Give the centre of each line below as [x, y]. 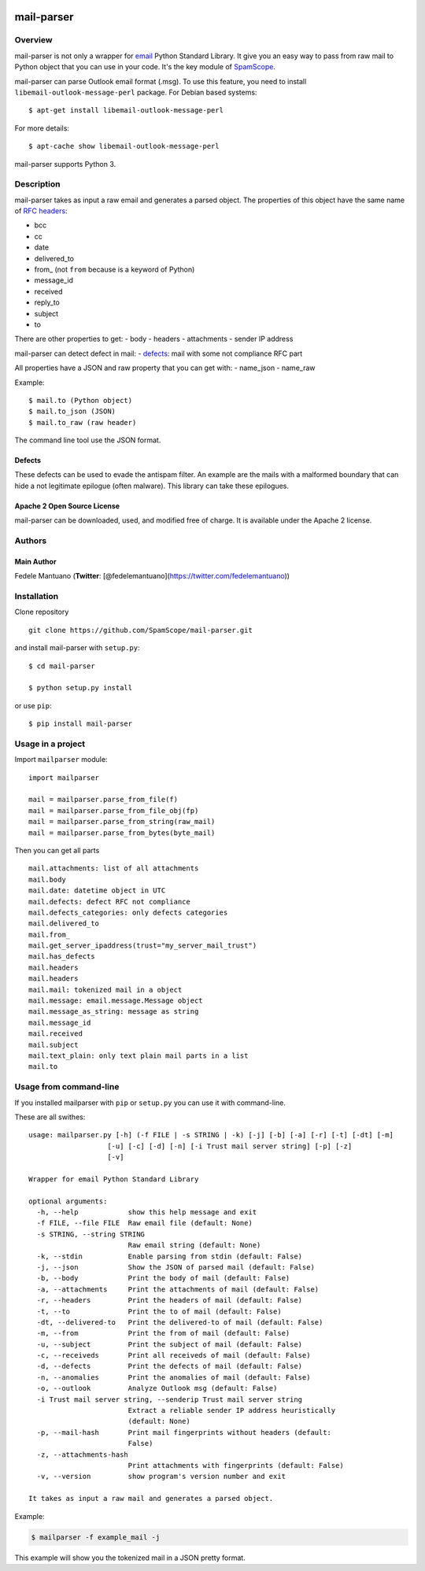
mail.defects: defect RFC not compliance [109, 902]
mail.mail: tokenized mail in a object [105, 989]
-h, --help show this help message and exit [147, 1212]
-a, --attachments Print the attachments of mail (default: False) [178, 1289]
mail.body [47, 879]
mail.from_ [50, 934]
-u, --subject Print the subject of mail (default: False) [170, 1344]
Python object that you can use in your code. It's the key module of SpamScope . [145, 67]
